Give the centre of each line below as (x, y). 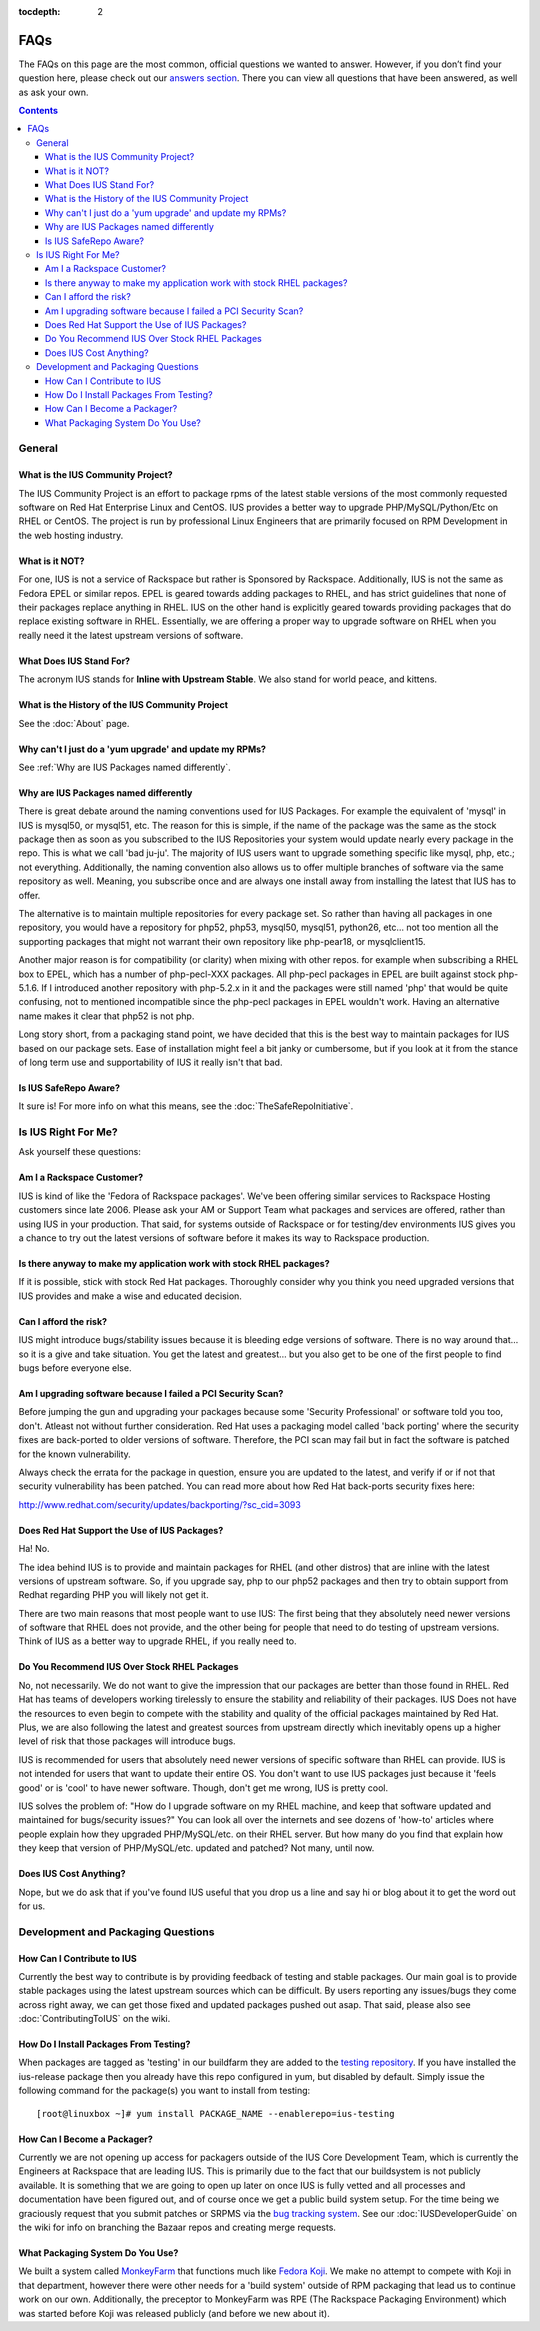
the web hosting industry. (71, 535)
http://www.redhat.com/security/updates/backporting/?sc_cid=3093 (160, 1504)
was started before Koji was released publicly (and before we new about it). (174, 2313)
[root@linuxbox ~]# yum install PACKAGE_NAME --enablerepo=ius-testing (215, 2113)
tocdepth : (39, 11)
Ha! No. (34, 1549)
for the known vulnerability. (75, 1454)
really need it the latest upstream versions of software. (131, 635)
